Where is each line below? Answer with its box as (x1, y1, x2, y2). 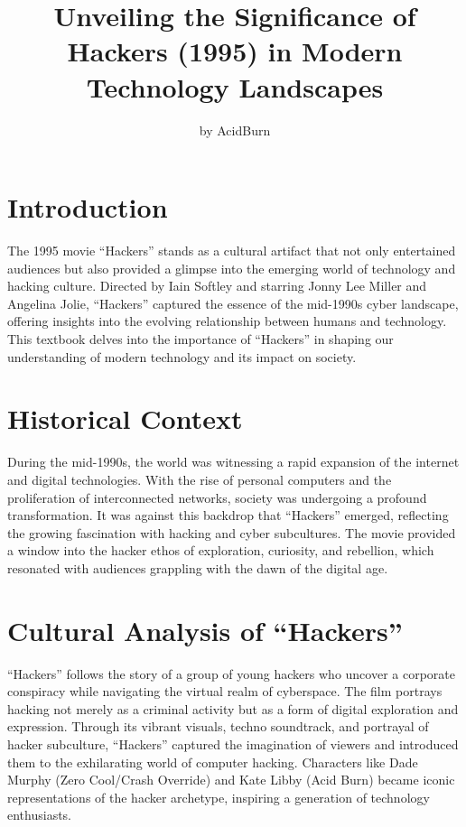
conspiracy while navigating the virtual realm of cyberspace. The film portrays (7, 682, 443, 701)
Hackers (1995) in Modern (67, 33, 403, 70)
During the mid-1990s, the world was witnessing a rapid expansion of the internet (7, 452, 460, 471)
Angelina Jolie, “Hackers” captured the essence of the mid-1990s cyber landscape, (7, 293, 459, 312)
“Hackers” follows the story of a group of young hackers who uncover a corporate (7, 664, 455, 683)
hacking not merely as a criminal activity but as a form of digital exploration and (7, 699, 459, 718)
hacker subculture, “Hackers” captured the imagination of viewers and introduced (7, 734, 459, 753)
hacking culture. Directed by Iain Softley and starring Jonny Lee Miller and (7, 276, 427, 295)
